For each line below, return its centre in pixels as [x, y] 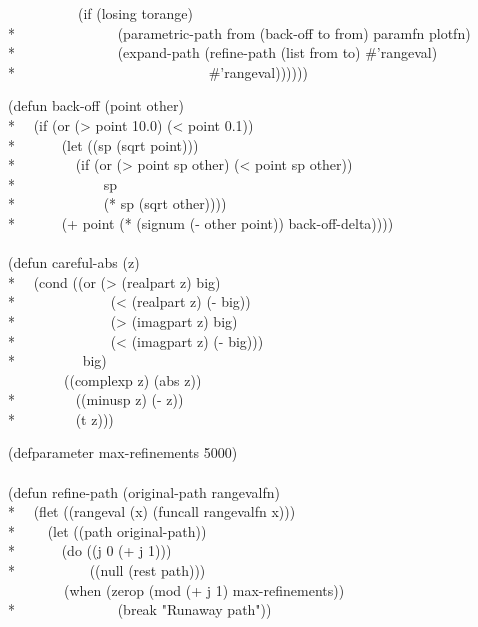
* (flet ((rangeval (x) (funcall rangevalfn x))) [152, 511]
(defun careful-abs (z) [74, 262]
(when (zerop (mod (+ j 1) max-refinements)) [204, 589]
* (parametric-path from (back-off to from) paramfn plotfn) [239, 32]
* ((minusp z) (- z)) [96, 399]
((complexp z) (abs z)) [132, 379]
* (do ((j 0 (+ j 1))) [90, 550]
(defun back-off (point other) [96, 105]
